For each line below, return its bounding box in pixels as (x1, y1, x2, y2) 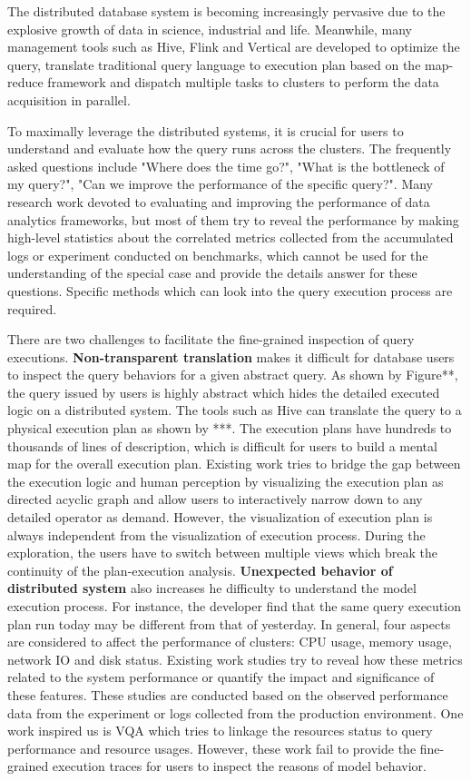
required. (7, 299, 57, 318)
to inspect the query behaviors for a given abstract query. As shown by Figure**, (7, 365, 458, 384)
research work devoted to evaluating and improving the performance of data (7, 192, 430, 211)
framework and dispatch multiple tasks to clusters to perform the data (47, 73, 439, 92)
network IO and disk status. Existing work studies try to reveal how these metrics (7, 649, 463, 668)
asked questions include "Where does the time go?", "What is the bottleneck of (7, 156, 445, 175)
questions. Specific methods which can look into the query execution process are (7, 281, 453, 300)
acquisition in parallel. (7, 90, 131, 109)
